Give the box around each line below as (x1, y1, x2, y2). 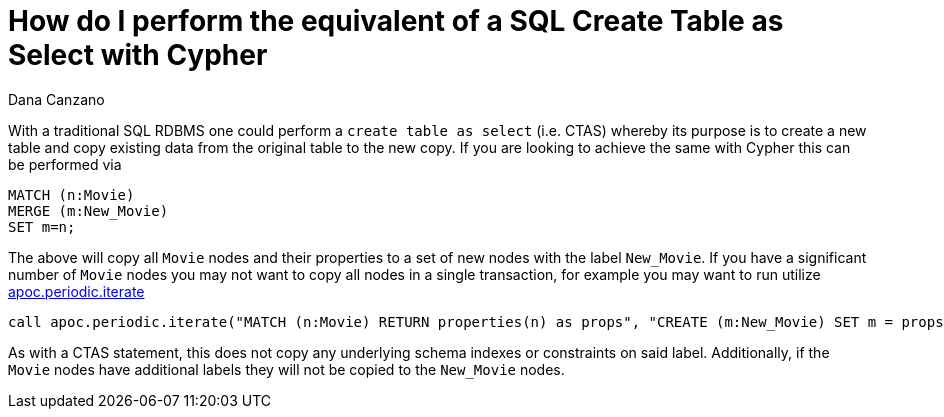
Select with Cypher (8, 38, 268, 72)
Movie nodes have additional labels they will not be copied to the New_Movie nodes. (8, 360, 565, 378)
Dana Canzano (8, 90, 105, 108)
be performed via (8, 155, 122, 173)
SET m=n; (8, 218, 76, 235)
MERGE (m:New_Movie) (8, 202, 169, 219)
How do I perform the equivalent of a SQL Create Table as (8, 4, 784, 38)
